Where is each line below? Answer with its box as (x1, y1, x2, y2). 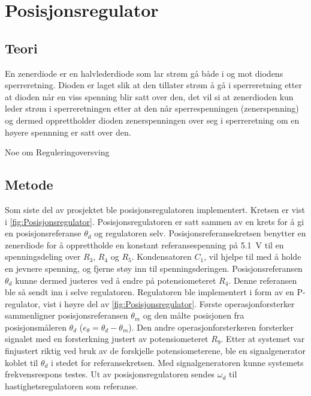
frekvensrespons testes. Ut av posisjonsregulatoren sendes (5, 368, 215, 380)
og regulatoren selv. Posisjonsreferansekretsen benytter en (94, 227, 306, 239)
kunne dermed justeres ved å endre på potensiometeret (15, 274, 216, 286)
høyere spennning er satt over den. (5, 125, 131, 138)
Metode (5, 175, 53, 194)
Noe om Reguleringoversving (5, 146, 110, 158)
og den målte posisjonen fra (143, 309, 244, 322)
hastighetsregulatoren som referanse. (5, 379, 138, 392)
